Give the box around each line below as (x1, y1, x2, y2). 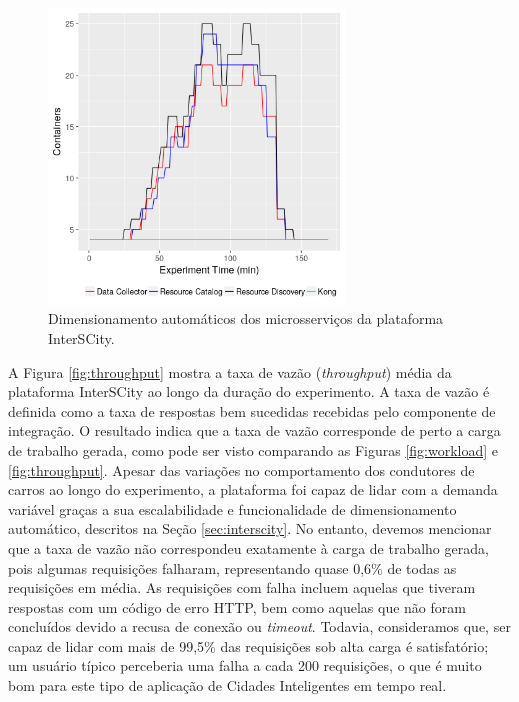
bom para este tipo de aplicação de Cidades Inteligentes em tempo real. (8, 675, 447, 696)
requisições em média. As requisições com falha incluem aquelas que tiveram (8, 577, 476, 598)
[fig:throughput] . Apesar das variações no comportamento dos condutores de (8, 459, 475, 480)
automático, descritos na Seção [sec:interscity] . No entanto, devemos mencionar (8, 518, 492, 539)
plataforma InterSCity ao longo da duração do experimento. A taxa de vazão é (8, 381, 490, 402)
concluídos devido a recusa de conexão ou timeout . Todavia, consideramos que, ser (8, 616, 511, 637)
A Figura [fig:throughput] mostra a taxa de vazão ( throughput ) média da (8, 361, 452, 382)
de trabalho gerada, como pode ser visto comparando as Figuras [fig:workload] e (8, 439, 498, 460)
